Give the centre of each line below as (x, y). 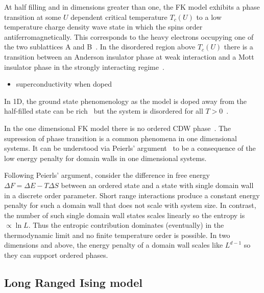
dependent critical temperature (119, 17)
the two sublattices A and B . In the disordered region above (100, 47)
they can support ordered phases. (56, 255)
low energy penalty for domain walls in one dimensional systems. (105, 158)
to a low (209, 17)
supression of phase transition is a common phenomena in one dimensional (121, 138)
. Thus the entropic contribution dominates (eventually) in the (126, 225)
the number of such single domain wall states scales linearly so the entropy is (125, 215)
